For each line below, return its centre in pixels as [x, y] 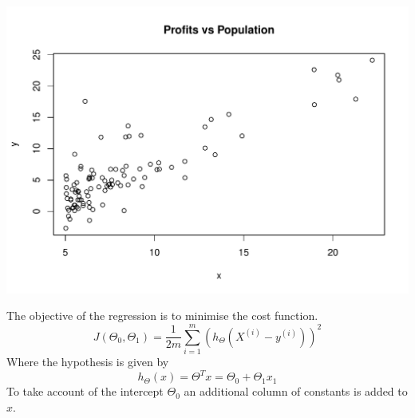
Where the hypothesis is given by [88, 362]
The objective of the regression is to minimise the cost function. [162, 315]
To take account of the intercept [85, 391]
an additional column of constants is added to [296, 391]
